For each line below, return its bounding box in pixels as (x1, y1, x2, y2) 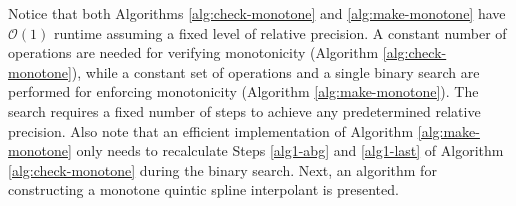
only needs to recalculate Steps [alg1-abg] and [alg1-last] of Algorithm (76, 140, 504, 161)
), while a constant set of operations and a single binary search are (71, 61, 480, 82)
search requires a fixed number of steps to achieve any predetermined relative (8, 100, 481, 121)
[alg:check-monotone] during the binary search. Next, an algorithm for (8, 159, 437, 180)
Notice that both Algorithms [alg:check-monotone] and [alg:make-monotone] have (8, 3, 506, 23)
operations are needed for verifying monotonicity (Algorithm (8, 42, 379, 63)
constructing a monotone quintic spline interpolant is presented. (8, 179, 399, 200)
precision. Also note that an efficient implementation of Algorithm (8, 120, 414, 141)
